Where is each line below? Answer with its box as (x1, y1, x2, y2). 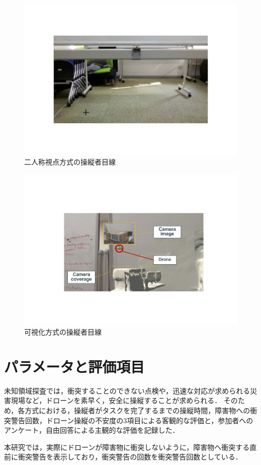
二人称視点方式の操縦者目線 (24, 157, 116, 167)
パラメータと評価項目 (4, 356, 145, 376)
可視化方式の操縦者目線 (24, 327, 102, 337)
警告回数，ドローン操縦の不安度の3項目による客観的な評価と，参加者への (11, 415, 253, 425)
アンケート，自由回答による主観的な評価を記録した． (4, 425, 180, 435)
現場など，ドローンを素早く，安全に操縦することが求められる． (11, 395, 222, 406)
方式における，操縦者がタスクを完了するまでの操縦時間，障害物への (25, 405, 250, 415)
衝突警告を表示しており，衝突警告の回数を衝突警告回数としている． (18, 451, 242, 462)
